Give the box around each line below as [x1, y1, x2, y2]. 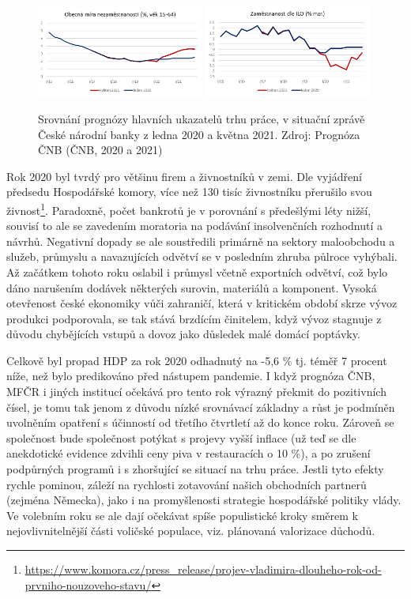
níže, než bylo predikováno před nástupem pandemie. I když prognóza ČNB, [6, 367, 375, 384]
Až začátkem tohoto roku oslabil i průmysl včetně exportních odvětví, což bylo [6, 263, 388, 280]
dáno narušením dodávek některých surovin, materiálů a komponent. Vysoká [6, 279, 377, 296]
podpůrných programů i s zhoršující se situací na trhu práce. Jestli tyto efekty [6, 461, 384, 477]
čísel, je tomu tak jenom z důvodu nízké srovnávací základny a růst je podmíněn [6, 398, 395, 415]
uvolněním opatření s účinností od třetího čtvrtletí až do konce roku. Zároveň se [6, 414, 394, 431]
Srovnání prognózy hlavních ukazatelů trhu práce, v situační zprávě [38, 110, 365, 126]
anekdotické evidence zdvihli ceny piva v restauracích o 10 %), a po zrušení [6, 445, 371, 461]
